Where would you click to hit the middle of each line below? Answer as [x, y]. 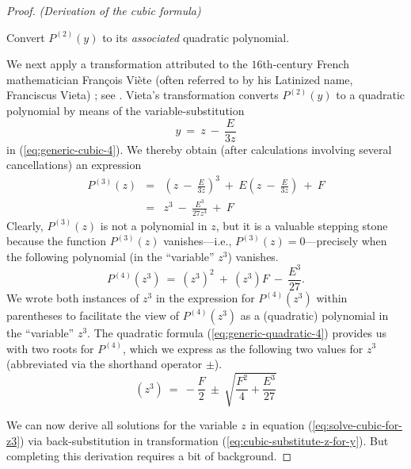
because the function [57, 241]
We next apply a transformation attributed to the [127, 64]
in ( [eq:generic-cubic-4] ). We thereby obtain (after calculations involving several [199, 149]
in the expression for [205, 297]
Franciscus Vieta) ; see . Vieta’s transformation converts [143, 95]
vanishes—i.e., [198, 241]
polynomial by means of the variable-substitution [126, 110]
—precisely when [346, 241]
